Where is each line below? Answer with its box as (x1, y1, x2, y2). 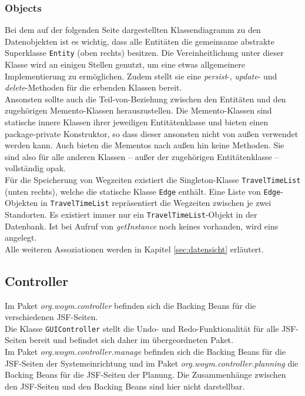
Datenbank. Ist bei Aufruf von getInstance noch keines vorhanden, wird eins (5, 219, 279, 232)
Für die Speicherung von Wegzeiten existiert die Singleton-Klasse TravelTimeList (5, 174, 301, 185)
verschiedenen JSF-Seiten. (5, 311, 98, 323)
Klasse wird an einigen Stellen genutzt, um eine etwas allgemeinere (5, 58, 245, 71)
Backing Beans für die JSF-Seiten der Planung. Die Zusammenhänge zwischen (5, 368, 286, 381)
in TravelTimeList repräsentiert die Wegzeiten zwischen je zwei (41, 197, 272, 209)
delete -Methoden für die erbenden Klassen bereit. (5, 81, 182, 94)
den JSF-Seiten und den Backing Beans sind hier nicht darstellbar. (5, 380, 245, 392)
